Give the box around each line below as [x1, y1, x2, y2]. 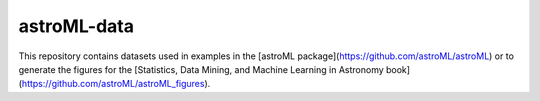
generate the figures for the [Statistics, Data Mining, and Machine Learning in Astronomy [18, 63, 384, 75]
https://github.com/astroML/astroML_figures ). [21, 78, 211, 90]
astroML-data [18, 15, 135, 37]
